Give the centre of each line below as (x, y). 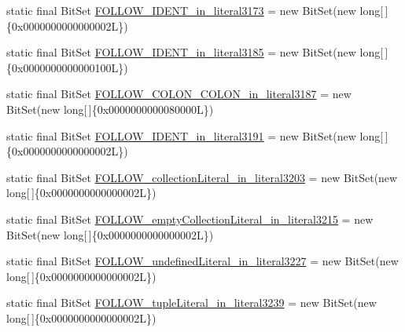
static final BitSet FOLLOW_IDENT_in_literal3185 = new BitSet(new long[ (195, 52)
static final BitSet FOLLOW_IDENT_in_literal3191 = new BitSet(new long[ (195, 135)
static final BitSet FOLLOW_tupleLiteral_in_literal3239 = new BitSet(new (191, 303)
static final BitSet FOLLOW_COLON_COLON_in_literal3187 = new (179, 94)
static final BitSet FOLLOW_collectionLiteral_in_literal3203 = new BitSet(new (202, 177)
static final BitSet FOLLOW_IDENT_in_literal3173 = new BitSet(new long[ (195, 10)
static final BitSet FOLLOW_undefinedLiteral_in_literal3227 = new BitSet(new (202, 261)
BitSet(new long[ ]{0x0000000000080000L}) (110, 109)
